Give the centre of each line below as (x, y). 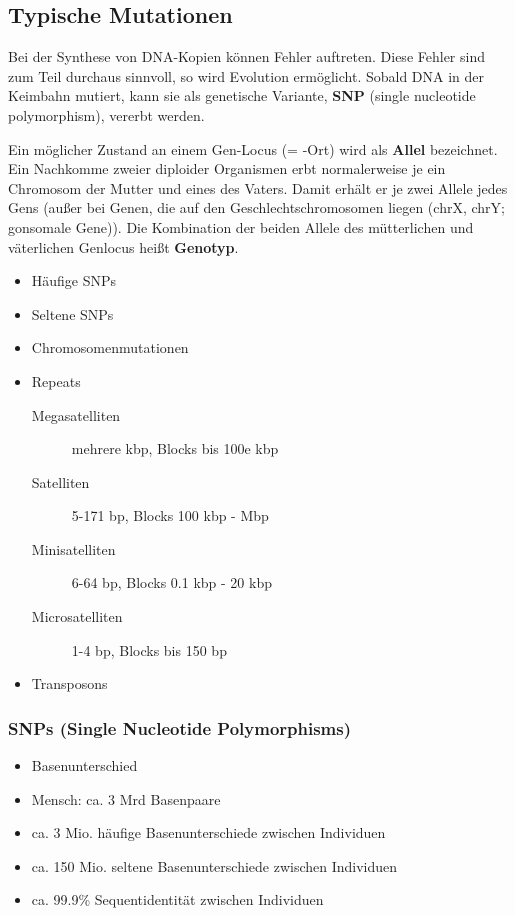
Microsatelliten (77, 616)
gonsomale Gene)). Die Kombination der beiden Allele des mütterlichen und (241, 226)
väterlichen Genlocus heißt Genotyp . (123, 246)
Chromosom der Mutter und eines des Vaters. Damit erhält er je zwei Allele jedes (258, 187)
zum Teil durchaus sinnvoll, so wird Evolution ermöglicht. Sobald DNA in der (246, 75)
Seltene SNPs (72, 313)
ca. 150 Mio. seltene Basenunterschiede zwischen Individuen (214, 865)
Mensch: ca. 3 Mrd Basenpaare (126, 798)
